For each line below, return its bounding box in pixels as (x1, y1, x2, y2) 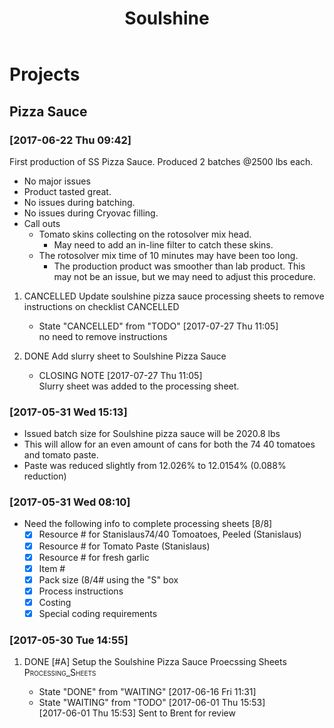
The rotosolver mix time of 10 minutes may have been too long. (38, 249, 299, 261)
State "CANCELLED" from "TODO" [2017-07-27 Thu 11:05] (38, 320, 279, 332)
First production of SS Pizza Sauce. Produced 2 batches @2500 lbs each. (9, 155, 314, 167)
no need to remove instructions (38, 330, 168, 342)
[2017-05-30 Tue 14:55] (9, 633, 129, 647)
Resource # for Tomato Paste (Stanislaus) (38, 540, 211, 552)
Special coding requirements (38, 607, 158, 619)
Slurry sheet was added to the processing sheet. (38, 380, 240, 392)
